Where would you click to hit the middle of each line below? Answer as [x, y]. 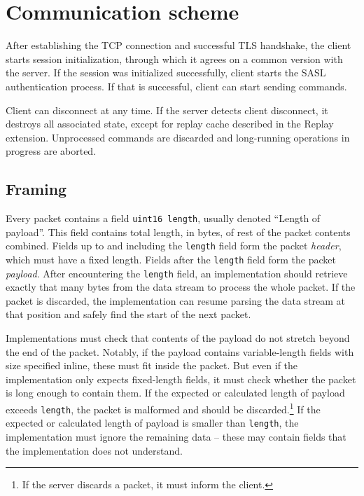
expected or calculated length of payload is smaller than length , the [152, 423]
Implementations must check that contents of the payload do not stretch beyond [178, 338]
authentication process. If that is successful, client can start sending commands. [176, 86]
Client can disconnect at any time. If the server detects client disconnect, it [167, 110]
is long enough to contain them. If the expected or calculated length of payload [175, 393]
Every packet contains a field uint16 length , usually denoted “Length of [163, 218]
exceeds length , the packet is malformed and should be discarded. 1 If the [163, 408]
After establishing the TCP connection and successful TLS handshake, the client [178, 45]
